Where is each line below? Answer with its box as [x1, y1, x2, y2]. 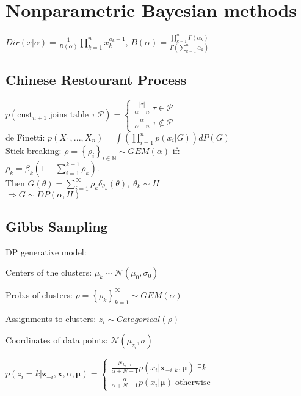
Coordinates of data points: [5, 334, 108, 346]
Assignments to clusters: [5, 312, 96, 324]
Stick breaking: [5, 144, 62, 156]
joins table [49, 111, 89, 120]
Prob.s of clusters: [5, 288, 73, 301]
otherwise [175, 378, 211, 387]
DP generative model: [5, 245, 87, 258]
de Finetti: [5, 131, 45, 143]
